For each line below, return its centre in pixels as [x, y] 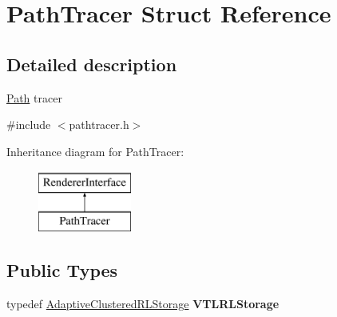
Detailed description [92, 64]
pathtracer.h [99, 124]
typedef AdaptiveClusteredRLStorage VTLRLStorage [143, 303]
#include [29, 124]
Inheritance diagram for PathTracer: [95, 151]
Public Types [62, 269]
